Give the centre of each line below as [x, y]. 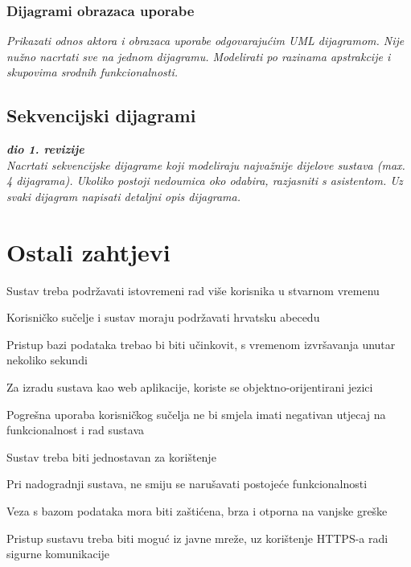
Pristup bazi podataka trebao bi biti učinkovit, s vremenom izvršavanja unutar [201, 344]
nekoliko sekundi [47, 360]
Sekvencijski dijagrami [101, 115]
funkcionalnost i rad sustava [76, 430]
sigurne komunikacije [58, 554]
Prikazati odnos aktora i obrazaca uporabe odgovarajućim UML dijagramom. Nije [205, 41]
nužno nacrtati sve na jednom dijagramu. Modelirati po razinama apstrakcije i [199, 56]
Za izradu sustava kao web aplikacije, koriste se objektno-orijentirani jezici [190, 387]
